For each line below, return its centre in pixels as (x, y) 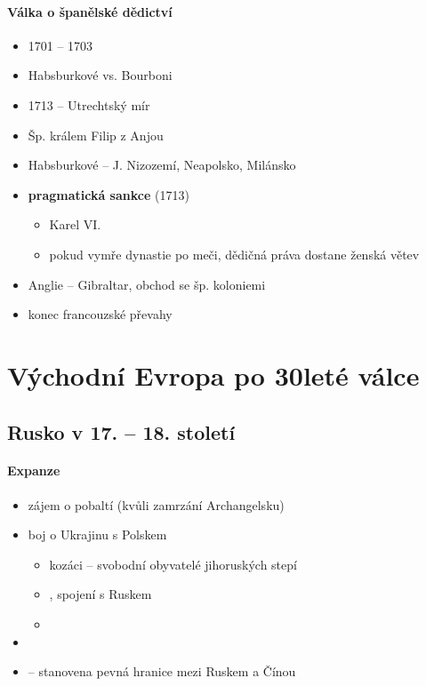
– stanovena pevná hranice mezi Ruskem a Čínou (162, 671)
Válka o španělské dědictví (90, 11)
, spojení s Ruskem (100, 594)
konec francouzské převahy (100, 314)
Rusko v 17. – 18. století (121, 431)
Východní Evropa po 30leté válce (213, 375)
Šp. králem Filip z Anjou (96, 135)
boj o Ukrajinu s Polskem (97, 534)
